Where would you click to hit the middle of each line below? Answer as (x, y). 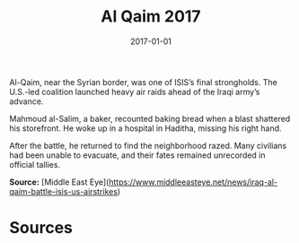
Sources (41, 228)
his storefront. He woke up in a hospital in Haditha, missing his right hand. (145, 128)
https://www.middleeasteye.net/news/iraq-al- (193, 182)
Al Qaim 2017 (151, 17)
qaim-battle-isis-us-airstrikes (64, 191)
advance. (26, 101)
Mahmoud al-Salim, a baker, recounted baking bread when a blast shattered (150, 118)
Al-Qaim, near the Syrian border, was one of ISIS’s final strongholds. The (144, 82)
